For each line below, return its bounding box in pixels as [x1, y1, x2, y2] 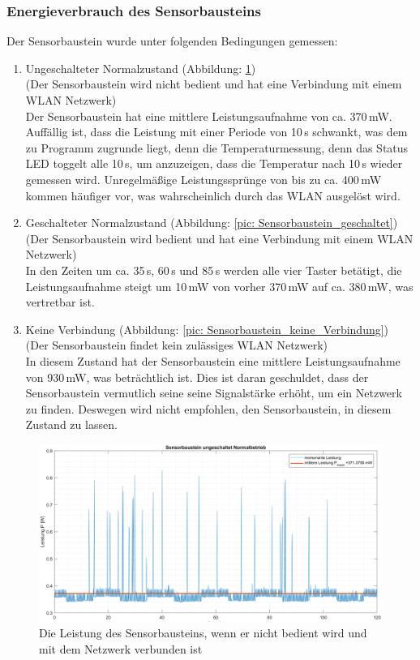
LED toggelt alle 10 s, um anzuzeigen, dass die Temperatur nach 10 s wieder [25, 155, 403, 172]
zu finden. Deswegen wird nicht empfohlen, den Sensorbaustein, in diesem [25, 400, 392, 417]
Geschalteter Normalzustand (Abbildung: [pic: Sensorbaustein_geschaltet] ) [25, 214, 398, 231]
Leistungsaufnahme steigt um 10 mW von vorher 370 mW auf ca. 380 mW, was [25, 277, 414, 294]
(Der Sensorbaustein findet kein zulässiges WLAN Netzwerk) [25, 336, 328, 354]
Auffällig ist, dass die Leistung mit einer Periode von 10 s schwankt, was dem [25, 123, 408, 140]
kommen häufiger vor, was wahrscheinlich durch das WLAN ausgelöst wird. [25, 186, 401, 204]
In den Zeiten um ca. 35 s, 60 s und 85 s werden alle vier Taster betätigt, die [25, 261, 402, 278]
